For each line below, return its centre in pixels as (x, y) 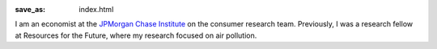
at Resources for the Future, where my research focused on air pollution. (136, 35)
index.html (96, 9)
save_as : (30, 9)
